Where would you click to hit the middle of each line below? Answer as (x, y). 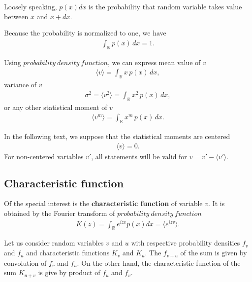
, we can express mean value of (154, 62)
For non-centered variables (44, 156)
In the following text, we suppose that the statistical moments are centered (117, 136)
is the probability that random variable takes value (165, 6)
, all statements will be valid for (139, 156)
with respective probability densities (186, 243)
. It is (217, 203)
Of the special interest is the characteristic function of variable (103, 203)
